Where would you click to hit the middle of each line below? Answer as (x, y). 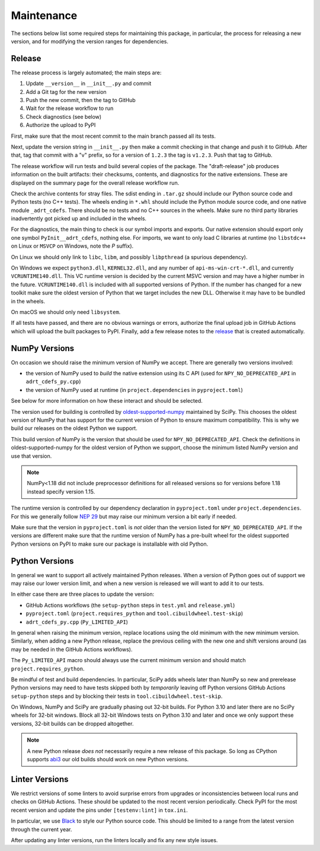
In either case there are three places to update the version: (82, 594)
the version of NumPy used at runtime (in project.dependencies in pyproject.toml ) (134, 390)
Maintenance (44, 15)
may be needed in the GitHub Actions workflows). (72, 649)
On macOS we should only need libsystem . (66, 312)
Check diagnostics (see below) (64, 116)
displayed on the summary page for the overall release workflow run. (95, 183)
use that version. (31, 456)
